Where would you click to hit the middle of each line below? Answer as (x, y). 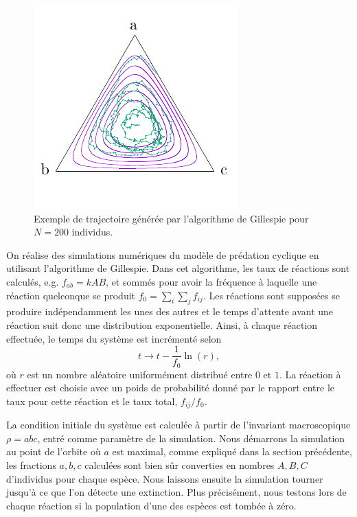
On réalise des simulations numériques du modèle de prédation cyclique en (163, 254)
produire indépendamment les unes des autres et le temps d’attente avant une (170, 311)
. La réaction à (310, 374)
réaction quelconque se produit (71, 295)
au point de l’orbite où (54, 451)
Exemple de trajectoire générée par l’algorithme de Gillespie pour (171, 218)
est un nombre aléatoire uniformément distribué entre (140, 374)
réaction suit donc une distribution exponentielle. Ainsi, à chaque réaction (162, 324)
